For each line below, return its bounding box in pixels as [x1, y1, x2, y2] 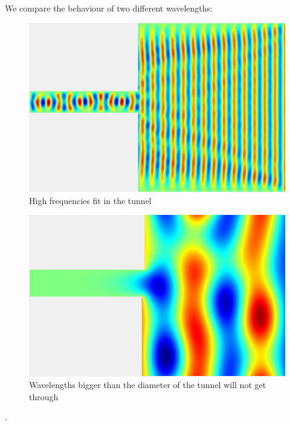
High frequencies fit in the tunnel [29, 194, 152, 206]
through [29, 390, 59, 403]
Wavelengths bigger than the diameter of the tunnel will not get [29, 378, 266, 391]
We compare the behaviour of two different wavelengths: [5, 2, 213, 14]
